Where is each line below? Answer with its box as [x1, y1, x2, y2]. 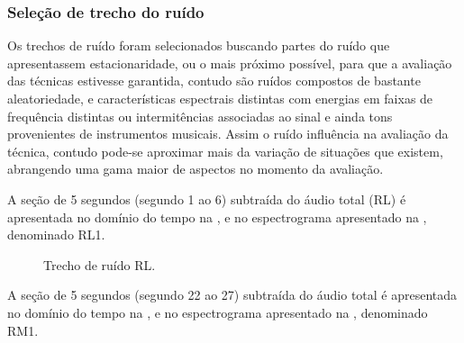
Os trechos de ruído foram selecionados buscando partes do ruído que [7, 36, 390, 55]
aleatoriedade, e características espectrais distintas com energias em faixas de [7, 89, 433, 107]
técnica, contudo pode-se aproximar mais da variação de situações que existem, [7, 141, 443, 160]
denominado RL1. [7, 225, 105, 244]
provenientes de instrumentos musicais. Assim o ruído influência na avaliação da [7, 124, 449, 143]
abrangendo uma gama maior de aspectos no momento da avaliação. [7, 159, 384, 178]
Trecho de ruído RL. [43, 255, 156, 274]
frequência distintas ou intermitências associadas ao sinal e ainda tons [7, 106, 393, 125]
